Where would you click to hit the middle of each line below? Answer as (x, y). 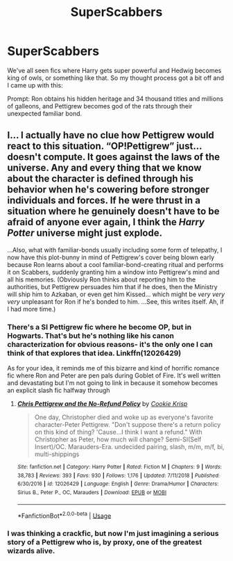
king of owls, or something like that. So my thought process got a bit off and (115, 78)
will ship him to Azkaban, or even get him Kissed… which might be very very (116, 294)
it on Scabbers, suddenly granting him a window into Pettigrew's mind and (113, 272)
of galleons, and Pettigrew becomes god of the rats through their (100, 106)
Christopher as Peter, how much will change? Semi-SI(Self (118, 439)
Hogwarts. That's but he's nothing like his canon (91, 336)
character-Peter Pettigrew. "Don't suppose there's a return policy (128, 425)
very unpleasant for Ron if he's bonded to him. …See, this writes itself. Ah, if (115, 301)
